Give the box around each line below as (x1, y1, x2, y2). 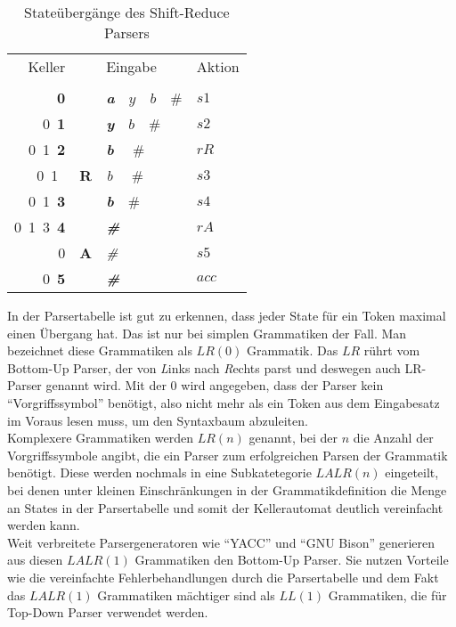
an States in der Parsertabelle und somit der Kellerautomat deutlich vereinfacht (7, 498, 444, 517)
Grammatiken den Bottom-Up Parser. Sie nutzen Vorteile (134, 550, 449, 569)
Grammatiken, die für (328, 585, 447, 604)
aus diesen (7, 550, 63, 569)
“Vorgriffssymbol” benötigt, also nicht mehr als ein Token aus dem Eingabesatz (7, 393, 440, 411)
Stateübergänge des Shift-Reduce (24, 2, 230, 22)
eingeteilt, (385, 463, 439, 482)
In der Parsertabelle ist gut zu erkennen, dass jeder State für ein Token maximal (7, 306, 446, 324)
